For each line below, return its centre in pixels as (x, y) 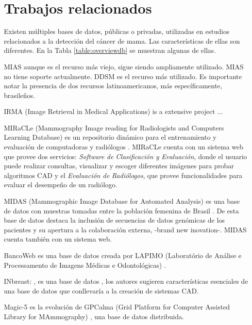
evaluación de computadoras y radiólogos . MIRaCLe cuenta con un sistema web (124, 147)
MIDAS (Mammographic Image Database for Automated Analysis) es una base (122, 201)
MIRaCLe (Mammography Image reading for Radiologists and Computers (114, 127)
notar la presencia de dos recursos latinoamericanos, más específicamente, (113, 86)
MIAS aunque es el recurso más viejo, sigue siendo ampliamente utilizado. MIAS (124, 66)
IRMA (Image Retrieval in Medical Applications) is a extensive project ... (114, 111)
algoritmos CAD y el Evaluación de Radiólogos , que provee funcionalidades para (123, 175)
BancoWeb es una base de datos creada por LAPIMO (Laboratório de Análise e (123, 255)
